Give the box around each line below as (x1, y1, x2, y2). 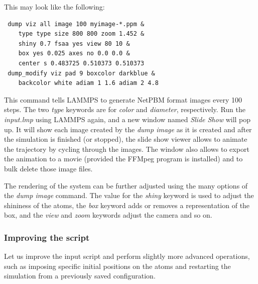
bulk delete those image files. (4, 163, 93, 173)
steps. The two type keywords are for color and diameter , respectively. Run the (4, 104, 245, 115)
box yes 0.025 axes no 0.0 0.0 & (18, 50, 130, 57)
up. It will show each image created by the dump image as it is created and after (4, 124, 252, 134)
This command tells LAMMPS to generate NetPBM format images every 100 (4, 94, 242, 105)
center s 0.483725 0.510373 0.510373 (18, 59, 145, 67)
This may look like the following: (4, 2, 105, 12)
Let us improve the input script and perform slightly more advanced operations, (4, 251, 250, 261)
